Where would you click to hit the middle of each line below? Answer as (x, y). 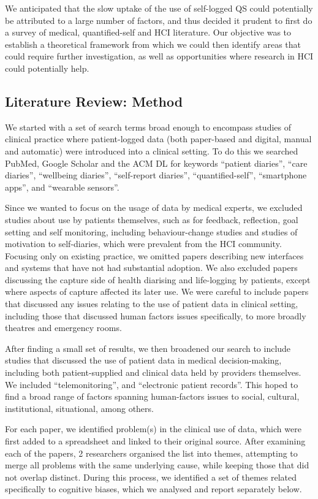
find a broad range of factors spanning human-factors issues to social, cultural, (152, 396)
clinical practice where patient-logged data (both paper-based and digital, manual (158, 139)
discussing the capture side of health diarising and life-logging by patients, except (158, 279)
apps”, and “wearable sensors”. (62, 187)
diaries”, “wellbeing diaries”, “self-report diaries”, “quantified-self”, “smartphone (156, 175)
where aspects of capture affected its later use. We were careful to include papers (157, 291)
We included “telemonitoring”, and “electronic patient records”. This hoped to (152, 384)
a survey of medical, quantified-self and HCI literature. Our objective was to (148, 32)
